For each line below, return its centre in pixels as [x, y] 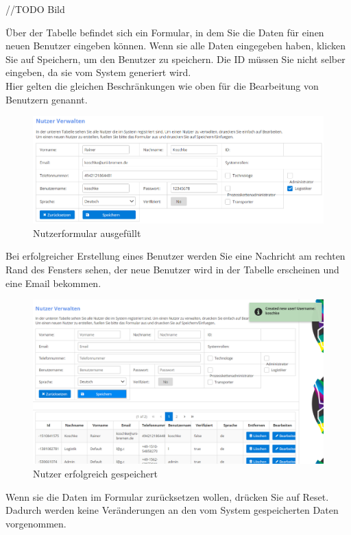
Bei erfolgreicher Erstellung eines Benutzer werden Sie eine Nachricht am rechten [175, 256]
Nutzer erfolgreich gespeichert [95, 473]
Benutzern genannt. [47, 99]
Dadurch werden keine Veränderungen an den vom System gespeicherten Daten [172, 510]
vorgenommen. [36, 523]
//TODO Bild [35, 9]
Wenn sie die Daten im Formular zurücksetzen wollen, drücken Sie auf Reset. [167, 496]
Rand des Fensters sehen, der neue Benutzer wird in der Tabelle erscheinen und [172, 270]
